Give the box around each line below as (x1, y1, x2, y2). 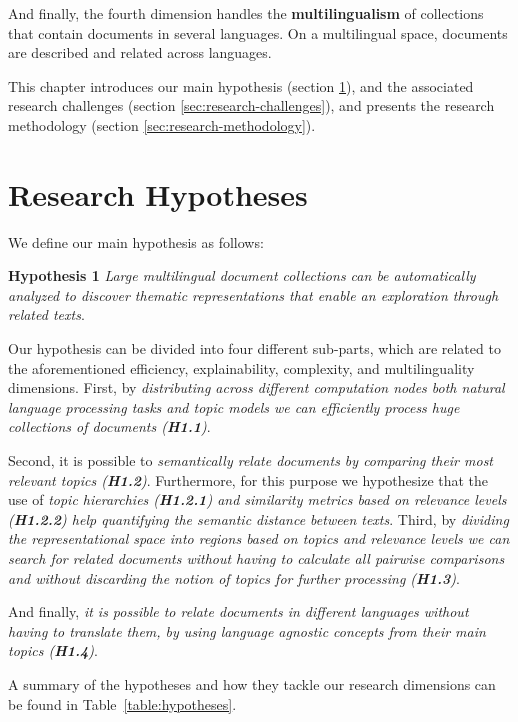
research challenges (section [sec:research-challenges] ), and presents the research (8, 95, 495, 116)
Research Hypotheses (8, 173, 308, 214)
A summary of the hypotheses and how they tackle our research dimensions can (8, 673, 496, 694)
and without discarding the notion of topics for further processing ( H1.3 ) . (8, 567, 460, 588)
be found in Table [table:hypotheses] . (8, 693, 237, 714)
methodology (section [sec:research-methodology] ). (8, 114, 316, 135)
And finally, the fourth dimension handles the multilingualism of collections (8, 3, 484, 23)
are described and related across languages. (8, 42, 272, 63)
